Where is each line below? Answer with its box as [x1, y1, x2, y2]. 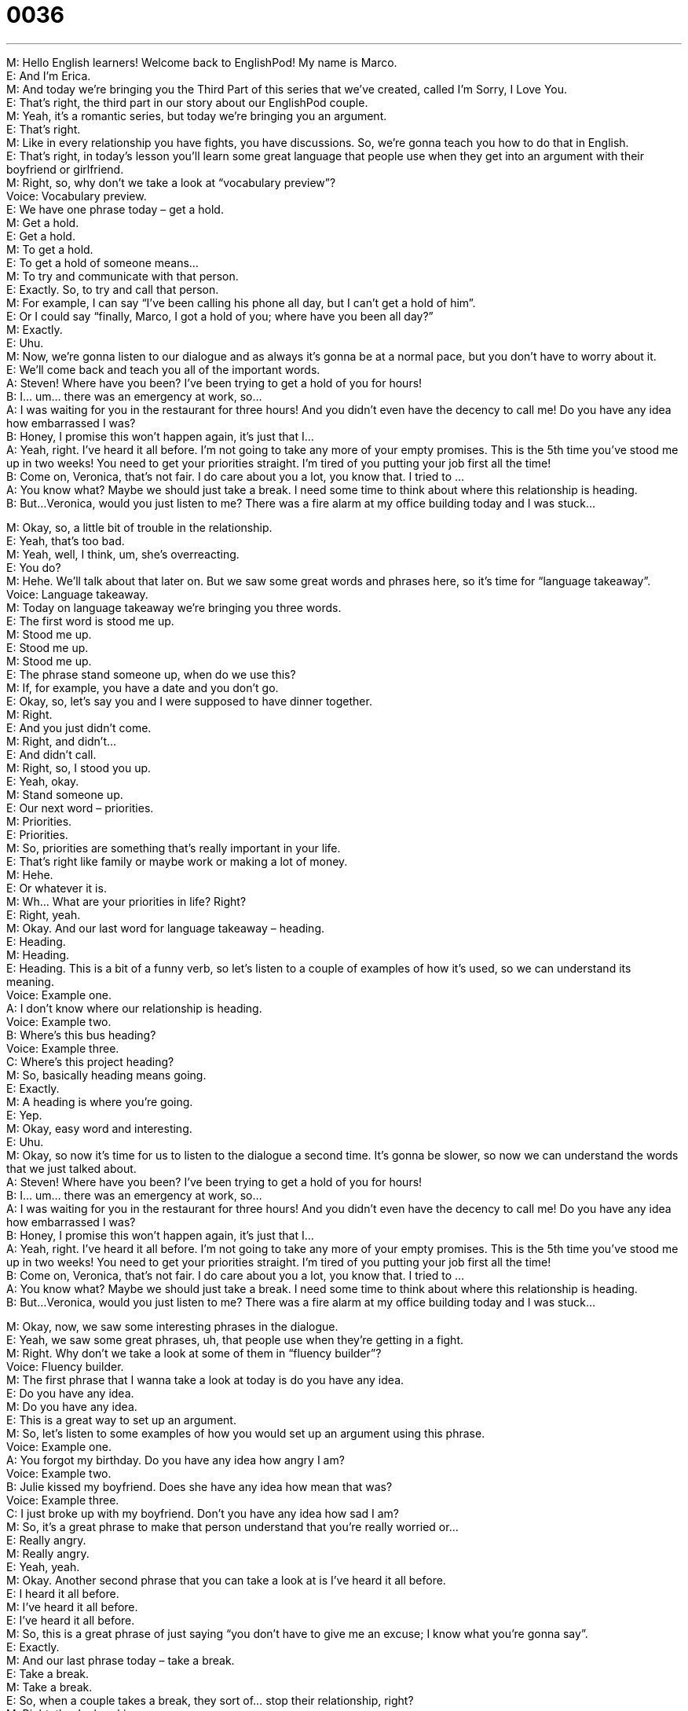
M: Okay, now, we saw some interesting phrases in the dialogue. [6, 1319, 339, 1333]
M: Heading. [6, 947, 70, 962]
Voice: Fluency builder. [6, 1359, 124, 1373]
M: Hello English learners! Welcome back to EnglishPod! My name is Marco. [6, 55, 397, 69]
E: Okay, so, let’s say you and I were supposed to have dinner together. [6, 694, 372, 708]
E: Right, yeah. [6, 907, 81, 921]
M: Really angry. [6, 1546, 90, 1560]
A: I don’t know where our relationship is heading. [6, 1001, 262, 1015]
